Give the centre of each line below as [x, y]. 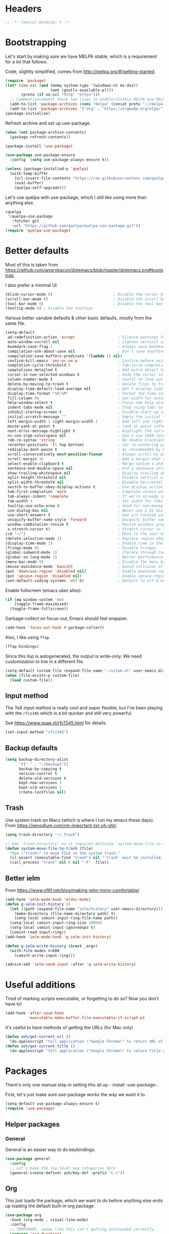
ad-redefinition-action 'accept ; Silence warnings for [87, 337]
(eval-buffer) [29, 183]
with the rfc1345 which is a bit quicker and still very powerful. [69, 713]
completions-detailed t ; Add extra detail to [86, 370]
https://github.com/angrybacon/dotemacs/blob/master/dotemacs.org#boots [84, 270]
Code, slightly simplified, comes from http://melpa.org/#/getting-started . [80, 71]
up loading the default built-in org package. [50, 1206]
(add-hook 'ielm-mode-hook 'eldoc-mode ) [48, 899]
